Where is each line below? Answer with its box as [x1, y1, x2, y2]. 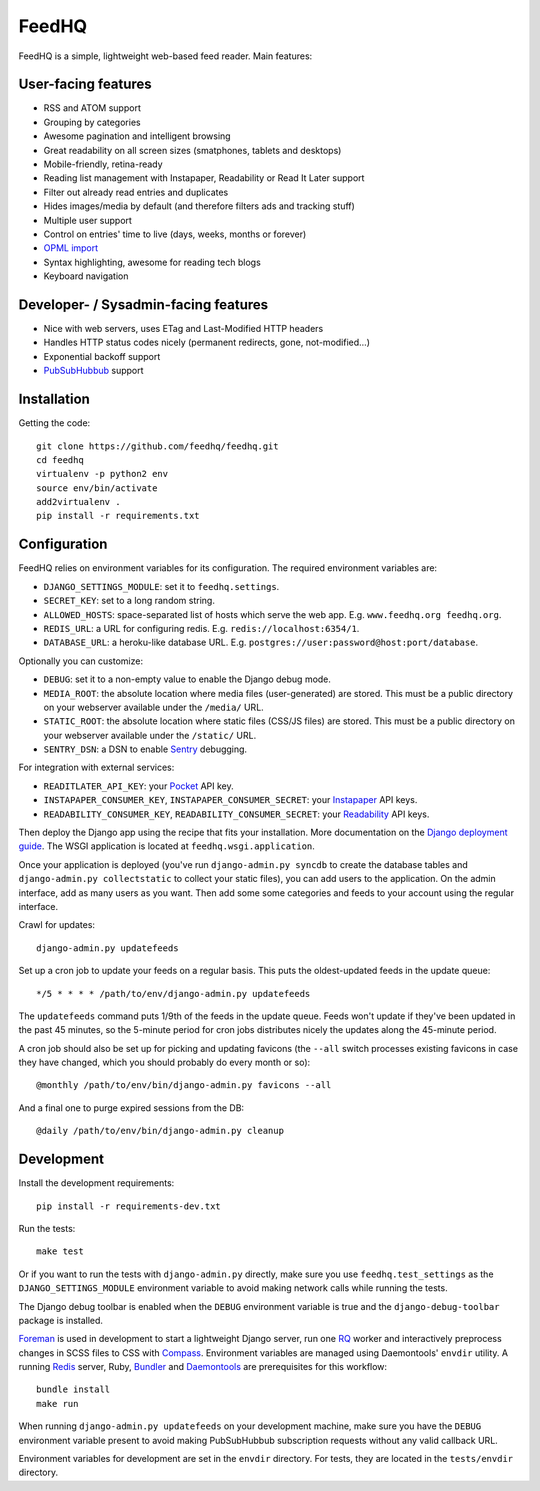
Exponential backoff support [43, 350, 161, 362]
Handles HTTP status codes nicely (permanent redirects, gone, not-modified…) [43, 336, 370, 349]
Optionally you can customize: [18, 655, 144, 667]
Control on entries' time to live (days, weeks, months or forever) [43, 228, 307, 240]
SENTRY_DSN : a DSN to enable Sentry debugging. [43, 743, 248, 755]
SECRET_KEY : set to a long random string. [43, 595, 215, 607]
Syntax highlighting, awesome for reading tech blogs [43, 256, 262, 268]
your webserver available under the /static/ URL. [43, 729, 257, 741]
